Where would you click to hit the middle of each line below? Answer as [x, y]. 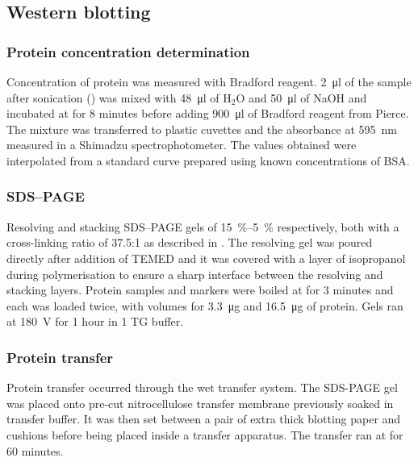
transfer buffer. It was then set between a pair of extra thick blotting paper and [204, 419]
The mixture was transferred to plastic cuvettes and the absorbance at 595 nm [202, 129]
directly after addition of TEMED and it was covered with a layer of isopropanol [206, 258]
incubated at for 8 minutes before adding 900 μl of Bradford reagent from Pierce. [208, 113]
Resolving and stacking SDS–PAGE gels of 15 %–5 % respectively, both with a [203, 226]
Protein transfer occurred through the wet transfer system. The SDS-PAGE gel [202, 387]
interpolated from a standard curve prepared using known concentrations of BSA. [208, 160]
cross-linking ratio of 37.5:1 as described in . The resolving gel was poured [190, 242]
